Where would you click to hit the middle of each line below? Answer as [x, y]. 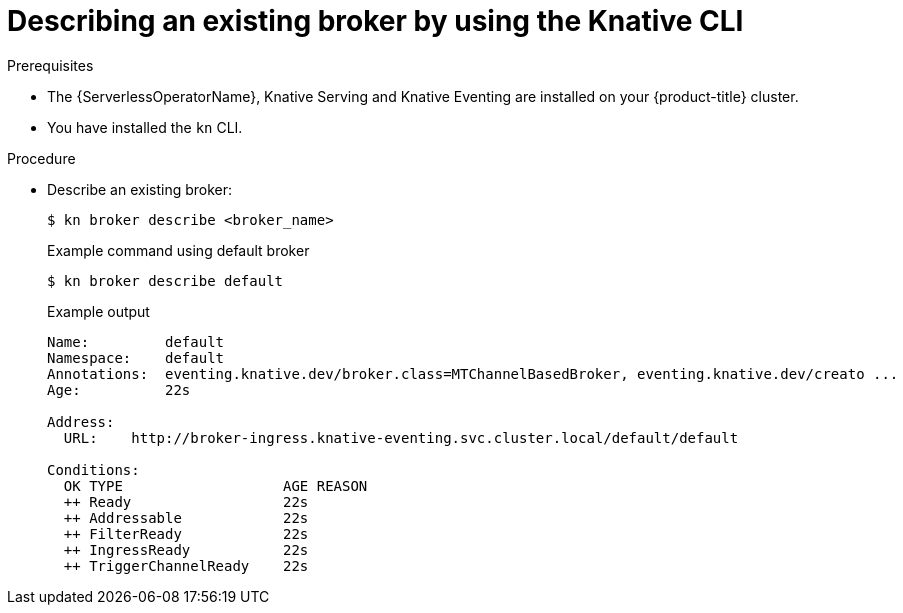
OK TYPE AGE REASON [215, 485]
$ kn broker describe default [165, 280]
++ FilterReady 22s [186, 533]
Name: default [136, 341]
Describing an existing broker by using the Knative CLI [375, 21]
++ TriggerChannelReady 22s [186, 565]
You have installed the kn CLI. [145, 127]
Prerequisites [50, 65]
